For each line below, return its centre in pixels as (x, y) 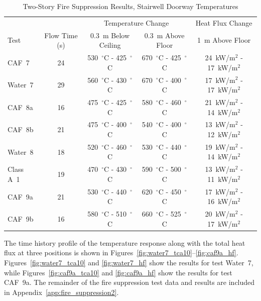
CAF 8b (21, 129)
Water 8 (21, 152)
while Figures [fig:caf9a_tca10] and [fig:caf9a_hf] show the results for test (118, 272)
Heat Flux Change (224, 22)
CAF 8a (20, 107)
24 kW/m (220, 58)
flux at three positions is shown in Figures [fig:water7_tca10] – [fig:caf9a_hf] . (121, 253)
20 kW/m (220, 214)
